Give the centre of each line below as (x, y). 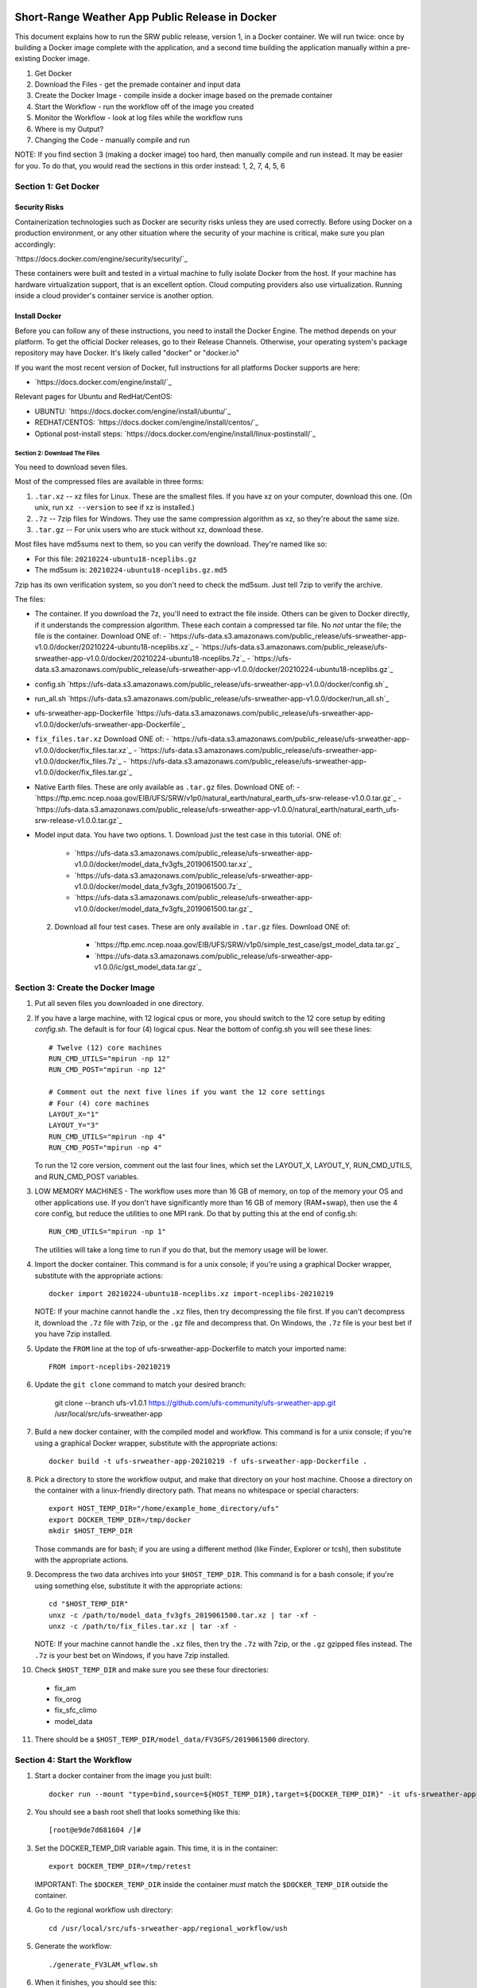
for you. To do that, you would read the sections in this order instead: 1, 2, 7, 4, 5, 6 (150, 165)
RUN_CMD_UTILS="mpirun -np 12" (110, 1058)
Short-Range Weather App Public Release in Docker (146, 17)
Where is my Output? (69, 129)
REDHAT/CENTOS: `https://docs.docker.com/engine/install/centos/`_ (147, 422)
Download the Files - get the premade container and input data (138, 84)
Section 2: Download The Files (57, 453)
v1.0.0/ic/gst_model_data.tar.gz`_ (148, 967)
